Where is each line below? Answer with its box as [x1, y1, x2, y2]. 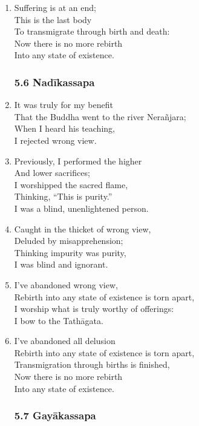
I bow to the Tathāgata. [14, 314, 103, 326]
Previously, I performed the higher [14, 154, 142, 167]
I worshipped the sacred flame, [14, 178, 128, 191]
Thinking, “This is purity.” [14, 190, 113, 203]
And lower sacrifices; [14, 166, 90, 179]
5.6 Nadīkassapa [14, 74, 95, 89]
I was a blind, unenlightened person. [14, 201, 149, 214]
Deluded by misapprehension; [14, 234, 123, 247]
